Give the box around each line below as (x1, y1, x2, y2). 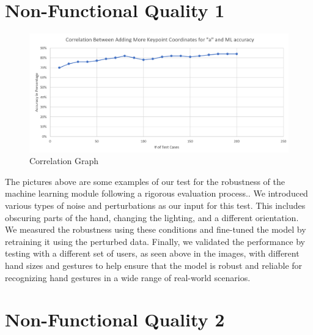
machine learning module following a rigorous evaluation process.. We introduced (5, 187, 308, 200)
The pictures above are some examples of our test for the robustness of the (5, 175, 285, 187)
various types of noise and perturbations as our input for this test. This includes (5, 199, 306, 212)
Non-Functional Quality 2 (5, 307, 225, 332)
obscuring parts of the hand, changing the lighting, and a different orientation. (5, 211, 299, 224)
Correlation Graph (29, 154, 99, 167)
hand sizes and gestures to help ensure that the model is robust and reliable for (5, 259, 303, 272)
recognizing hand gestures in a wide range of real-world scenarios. (5, 271, 251, 284)
